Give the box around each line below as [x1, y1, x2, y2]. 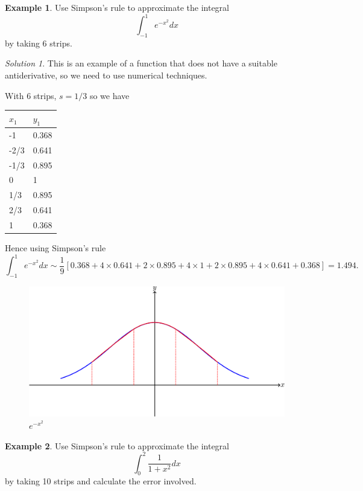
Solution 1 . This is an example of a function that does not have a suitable [5, 57, 277, 69]
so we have [89, 89, 130, 101]
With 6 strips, [5, 89, 57, 101]
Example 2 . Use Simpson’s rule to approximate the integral [5, 439, 229, 452]
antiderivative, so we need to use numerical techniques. [5, 69, 207, 82]
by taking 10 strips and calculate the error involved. [5, 475, 197, 487]
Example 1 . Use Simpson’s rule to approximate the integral [5, 1, 229, 13]
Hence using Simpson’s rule [5, 241, 106, 254]
